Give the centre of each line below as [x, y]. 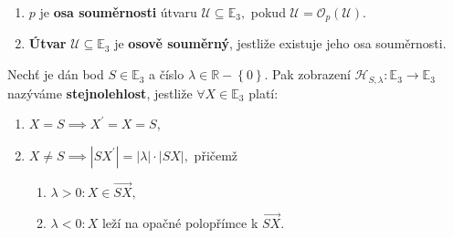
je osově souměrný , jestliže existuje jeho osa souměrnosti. [280, 43]
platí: [263, 93]
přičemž [216, 155]
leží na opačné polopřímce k [180, 223]
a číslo [167, 74]
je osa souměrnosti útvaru [118, 12]
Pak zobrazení [311, 74]
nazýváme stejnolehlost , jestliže [100, 93]
